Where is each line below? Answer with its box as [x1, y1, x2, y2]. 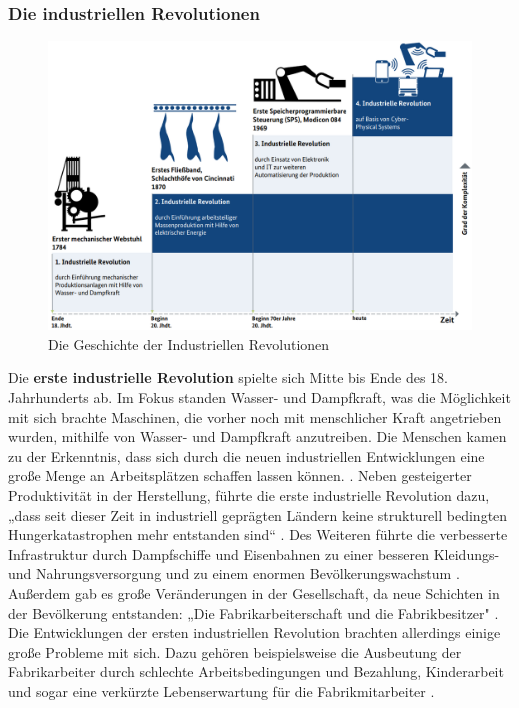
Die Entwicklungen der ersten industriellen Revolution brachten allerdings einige [8, 622, 501, 643]
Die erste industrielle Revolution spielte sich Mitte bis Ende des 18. [8, 367, 448, 388]
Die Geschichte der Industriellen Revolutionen [48, 333, 330, 354]
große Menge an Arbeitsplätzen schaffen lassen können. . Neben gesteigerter [8, 465, 472, 486]
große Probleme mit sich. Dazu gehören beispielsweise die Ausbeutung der [8, 641, 462, 662]
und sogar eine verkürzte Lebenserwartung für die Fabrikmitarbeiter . [8, 680, 435, 701]
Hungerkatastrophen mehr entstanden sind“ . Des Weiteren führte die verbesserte [8, 524, 508, 545]
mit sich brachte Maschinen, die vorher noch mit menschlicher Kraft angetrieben [8, 406, 502, 427]
